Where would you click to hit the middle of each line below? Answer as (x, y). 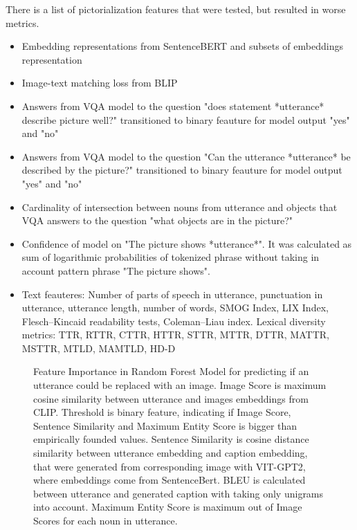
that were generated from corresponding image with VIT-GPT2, (170, 466)
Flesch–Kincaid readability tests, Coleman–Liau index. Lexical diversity (174, 321)
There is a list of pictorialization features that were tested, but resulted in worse (176, 9)
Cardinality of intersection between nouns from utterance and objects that (180, 207)
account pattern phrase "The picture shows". (116, 270)
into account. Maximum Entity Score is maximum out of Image (168, 507)
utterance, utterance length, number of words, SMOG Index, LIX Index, (175, 308)
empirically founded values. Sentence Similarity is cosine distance (171, 439)
